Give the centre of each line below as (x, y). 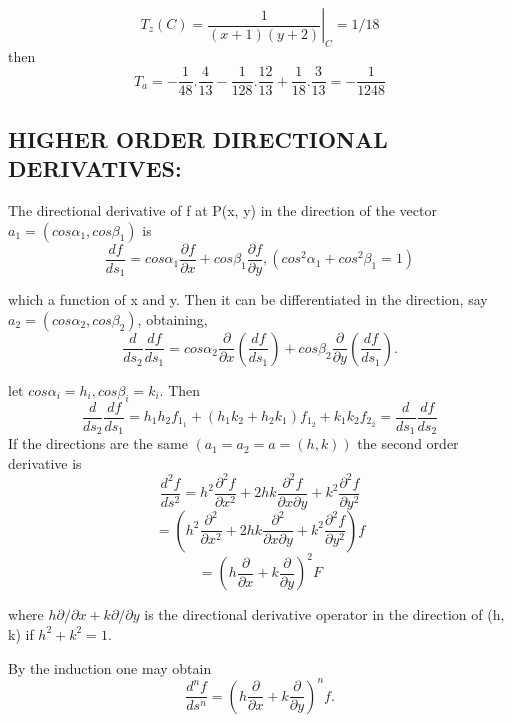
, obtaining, (172, 318)
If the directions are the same (98, 443)
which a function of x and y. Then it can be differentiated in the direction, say (248, 299)
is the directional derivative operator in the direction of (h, (324, 614)
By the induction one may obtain (110, 667)
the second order (408, 443)
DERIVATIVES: (95, 168)
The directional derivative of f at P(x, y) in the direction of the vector (222, 210)
